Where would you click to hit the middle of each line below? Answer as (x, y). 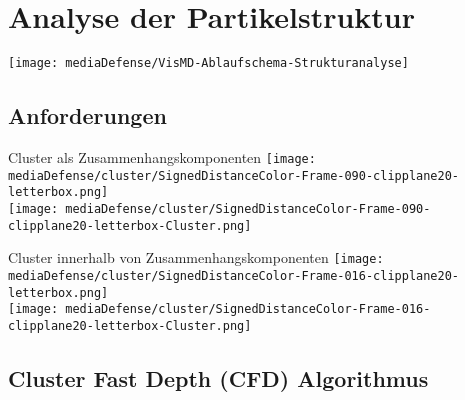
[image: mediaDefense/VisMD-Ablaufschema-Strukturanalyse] (208, 63)
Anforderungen (87, 115)
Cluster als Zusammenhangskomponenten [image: (162, 156)
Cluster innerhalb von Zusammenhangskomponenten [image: (196, 257)
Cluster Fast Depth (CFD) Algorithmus (218, 377)
